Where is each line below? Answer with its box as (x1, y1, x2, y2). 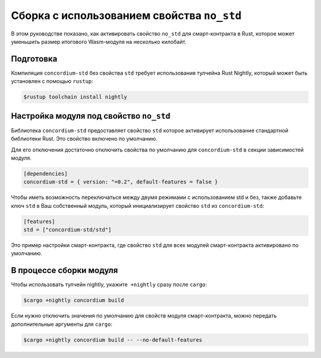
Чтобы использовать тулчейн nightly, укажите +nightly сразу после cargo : (11, 281, 207, 288)
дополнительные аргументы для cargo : (11, 321, 113, 328)
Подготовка (11, 53, 58, 64)
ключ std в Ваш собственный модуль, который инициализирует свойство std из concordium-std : (11, 202, 265, 209)
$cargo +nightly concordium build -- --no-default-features (23, 336, 203, 343)
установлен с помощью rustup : (11, 78, 93, 85)
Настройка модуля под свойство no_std (11, 110, 171, 121)
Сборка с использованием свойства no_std (11, 9, 242, 22)
